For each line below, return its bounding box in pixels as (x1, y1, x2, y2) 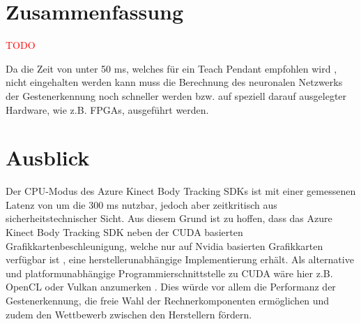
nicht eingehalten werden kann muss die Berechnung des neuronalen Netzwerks (6, 75, 343, 89)
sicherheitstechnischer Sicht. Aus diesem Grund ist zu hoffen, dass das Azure (6, 211, 332, 226)
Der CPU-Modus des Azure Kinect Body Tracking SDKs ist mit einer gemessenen (6, 184, 356, 198)
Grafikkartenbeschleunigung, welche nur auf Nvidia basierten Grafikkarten (6, 238, 323, 253)
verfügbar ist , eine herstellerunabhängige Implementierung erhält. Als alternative (6, 252, 354, 267)
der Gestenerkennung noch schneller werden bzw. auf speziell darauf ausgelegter (6, 88, 347, 103)
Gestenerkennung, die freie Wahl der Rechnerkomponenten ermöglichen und (6, 293, 330, 307)
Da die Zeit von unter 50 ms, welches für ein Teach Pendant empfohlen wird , (6, 61, 337, 75)
